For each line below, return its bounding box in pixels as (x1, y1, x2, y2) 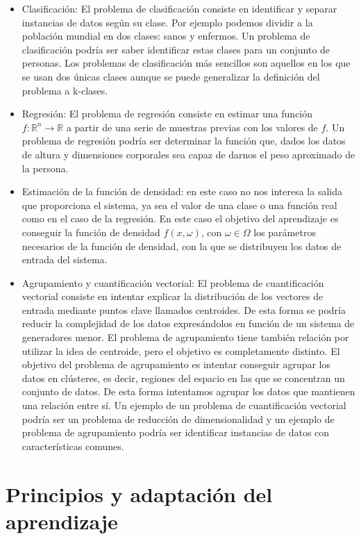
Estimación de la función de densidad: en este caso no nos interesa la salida (22, 184, 342, 199)
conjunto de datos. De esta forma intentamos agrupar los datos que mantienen (22, 384, 355, 399)
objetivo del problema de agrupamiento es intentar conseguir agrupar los (22, 357, 331, 372)
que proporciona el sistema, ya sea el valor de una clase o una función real (22, 197, 337, 212)
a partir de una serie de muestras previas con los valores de (66, 119, 318, 134)
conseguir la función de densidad (22, 224, 160, 239)
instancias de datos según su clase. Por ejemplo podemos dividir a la (22, 15, 313, 29)
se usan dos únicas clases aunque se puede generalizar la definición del (22, 69, 320, 83)
